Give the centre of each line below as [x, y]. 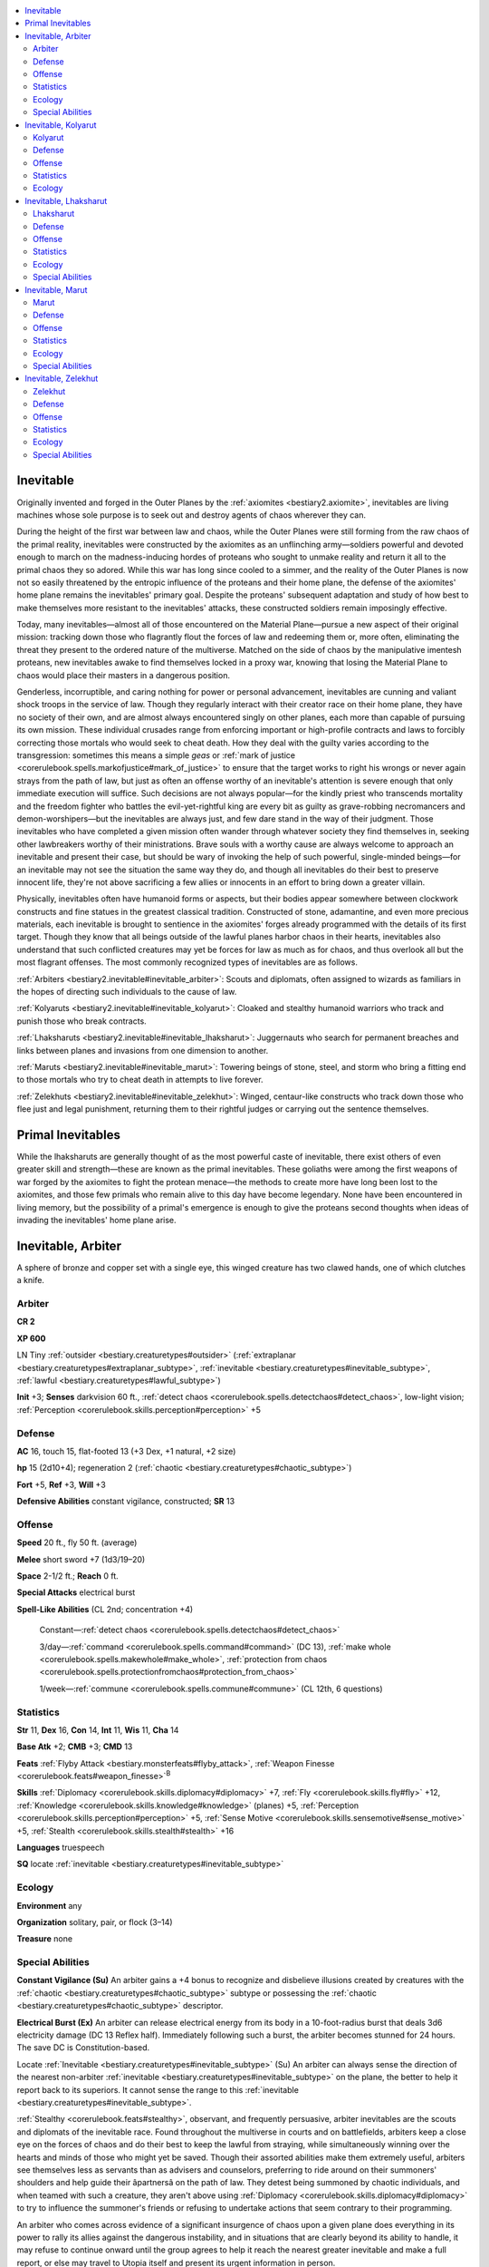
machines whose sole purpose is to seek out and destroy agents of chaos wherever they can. [192, 515]
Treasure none [44, 1939]
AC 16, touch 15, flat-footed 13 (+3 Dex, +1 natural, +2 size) [126, 1451]
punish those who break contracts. [81, 1021]
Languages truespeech [61, 1848]
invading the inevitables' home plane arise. [96, 1221]
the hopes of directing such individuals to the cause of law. [127, 992]
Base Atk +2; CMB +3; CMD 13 [75, 1746]
